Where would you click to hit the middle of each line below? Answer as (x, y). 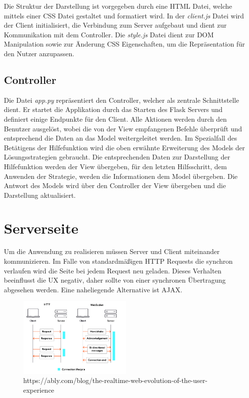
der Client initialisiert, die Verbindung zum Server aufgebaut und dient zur (115, 25)
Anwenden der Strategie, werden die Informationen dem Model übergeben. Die (121, 176)
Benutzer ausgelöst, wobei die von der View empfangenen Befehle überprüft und (123, 128)
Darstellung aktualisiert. (40, 195)
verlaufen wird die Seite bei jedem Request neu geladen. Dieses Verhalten (113, 270)
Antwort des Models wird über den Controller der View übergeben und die (115, 185)
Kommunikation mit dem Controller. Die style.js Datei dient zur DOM (109, 34)
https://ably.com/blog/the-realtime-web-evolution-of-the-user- (116, 380)
